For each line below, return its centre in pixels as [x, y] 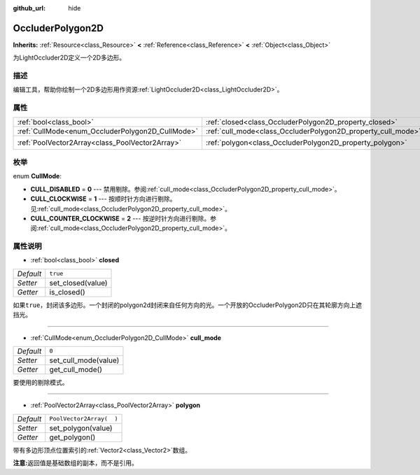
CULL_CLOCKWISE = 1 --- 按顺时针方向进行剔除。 [103, 199]
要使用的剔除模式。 [41, 382]
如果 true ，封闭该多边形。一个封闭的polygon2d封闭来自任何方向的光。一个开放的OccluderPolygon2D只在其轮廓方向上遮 [187, 305]
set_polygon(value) [81, 428]
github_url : [29, 8]
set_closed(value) [78, 283]
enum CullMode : [37, 176]
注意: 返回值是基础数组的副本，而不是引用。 [75, 463]
